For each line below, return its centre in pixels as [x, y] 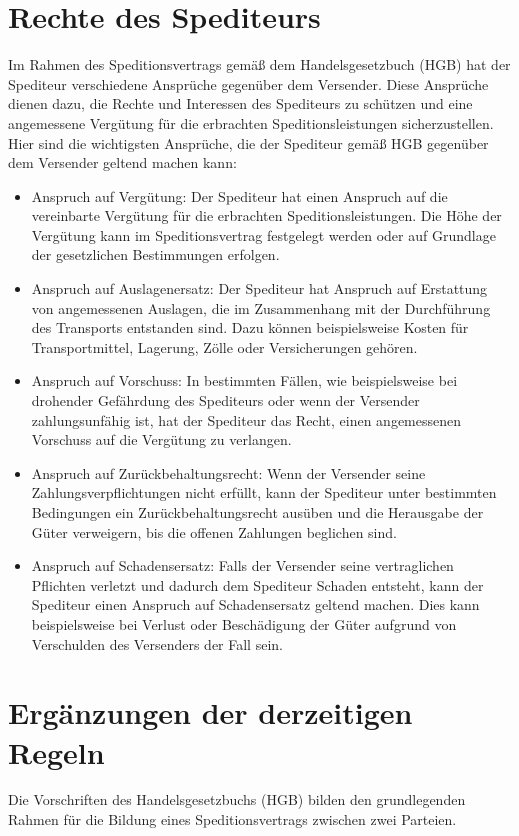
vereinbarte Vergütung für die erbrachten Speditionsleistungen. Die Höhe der [266, 215]
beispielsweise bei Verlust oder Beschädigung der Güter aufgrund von [244, 623]
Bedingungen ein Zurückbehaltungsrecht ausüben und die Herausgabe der [257, 512]
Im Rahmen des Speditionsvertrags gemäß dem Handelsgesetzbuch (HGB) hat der [259, 64]
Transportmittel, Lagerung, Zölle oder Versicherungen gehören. [224, 346]
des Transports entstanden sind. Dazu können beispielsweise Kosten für [250, 327]
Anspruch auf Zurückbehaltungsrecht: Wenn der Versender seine [228, 472]
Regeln [56, 751]
